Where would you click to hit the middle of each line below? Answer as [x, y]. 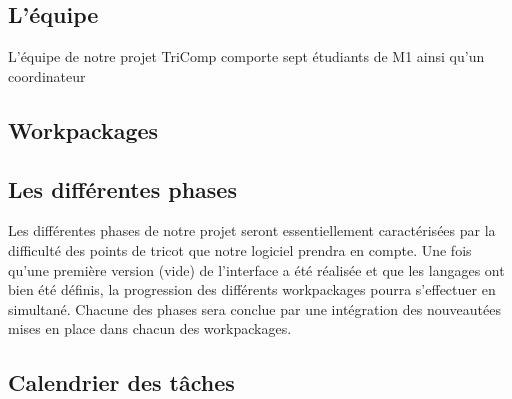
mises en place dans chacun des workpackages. [150, 328]
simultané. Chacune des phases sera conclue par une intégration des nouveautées [254, 308]
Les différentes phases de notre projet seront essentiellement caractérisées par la [252, 230]
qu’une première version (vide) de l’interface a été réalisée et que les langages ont [256, 269]
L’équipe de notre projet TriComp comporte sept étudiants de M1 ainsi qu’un [246, 56]
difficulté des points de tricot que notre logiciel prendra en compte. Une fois [240, 249]
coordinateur [47, 75]
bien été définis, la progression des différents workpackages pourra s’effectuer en [252, 289]
